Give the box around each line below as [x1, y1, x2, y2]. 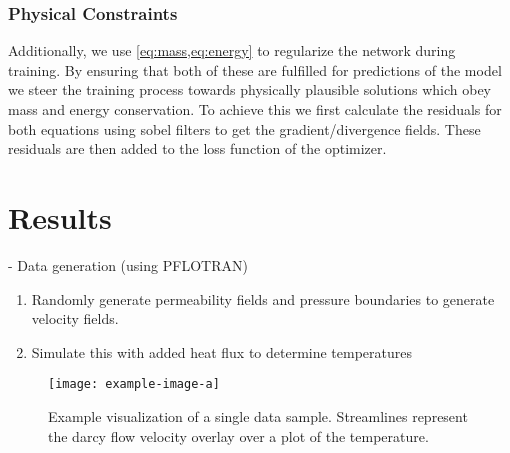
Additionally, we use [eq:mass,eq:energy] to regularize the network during [8, 40, 456, 61]
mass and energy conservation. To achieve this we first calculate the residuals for [8, 99, 502, 119]
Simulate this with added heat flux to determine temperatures [31, 341, 413, 362]
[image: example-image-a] [48, 377, 220, 392]
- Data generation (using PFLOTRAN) [8, 254, 248, 275]
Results [8, 196, 112, 237]
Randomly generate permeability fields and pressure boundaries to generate [31, 288, 495, 309]
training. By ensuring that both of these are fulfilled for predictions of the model [8, 59, 502, 80]
